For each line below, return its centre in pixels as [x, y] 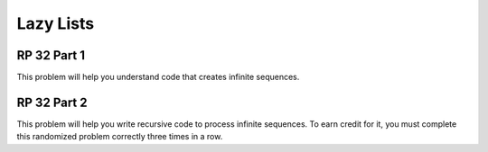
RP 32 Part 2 [52, 102]
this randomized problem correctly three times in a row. [120, 137]
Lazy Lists [56, 23]
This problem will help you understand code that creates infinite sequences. [158, 77]
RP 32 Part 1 [51, 55]
